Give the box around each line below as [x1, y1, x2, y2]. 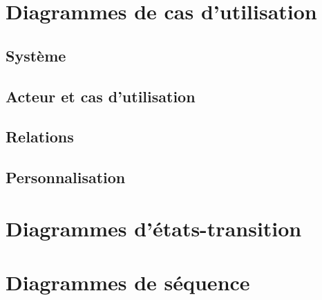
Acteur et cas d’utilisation [6, 85, 196, 106]
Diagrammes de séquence [6, 268, 250, 297]
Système [6, 44, 66, 66]
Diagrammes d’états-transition [6, 214, 302, 242]
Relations [6, 126, 74, 147]
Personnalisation [6, 167, 126, 188]
